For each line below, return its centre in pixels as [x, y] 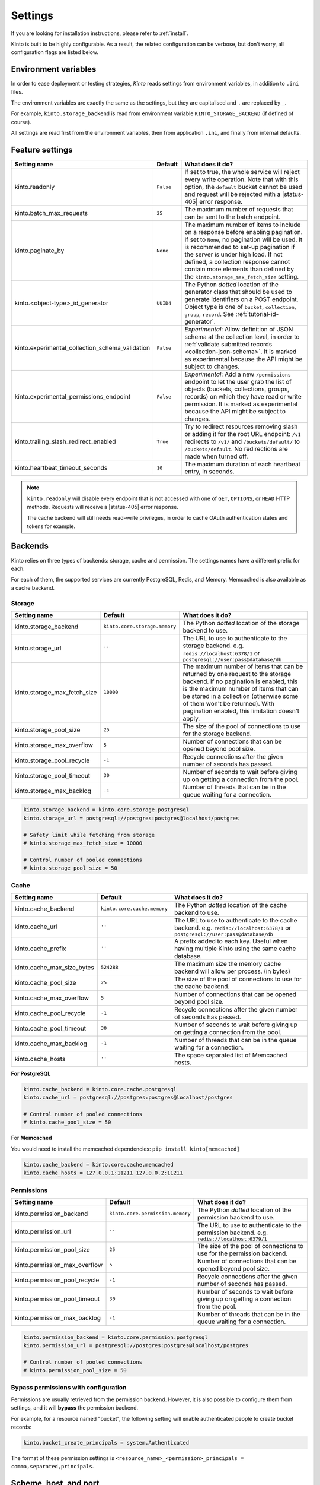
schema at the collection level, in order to [242, 337]
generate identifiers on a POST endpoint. [241, 299]
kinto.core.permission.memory [150, 1214]
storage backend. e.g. [213, 646]
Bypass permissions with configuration [69, 1388]
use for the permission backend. [242, 1253]
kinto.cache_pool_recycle [50, 1013]
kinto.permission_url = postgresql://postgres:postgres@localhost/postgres [136, 1345]
